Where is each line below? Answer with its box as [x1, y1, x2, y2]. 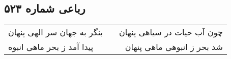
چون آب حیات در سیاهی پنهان [119, 26, 223, 38]
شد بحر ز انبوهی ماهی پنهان [125, 41, 223, 53]
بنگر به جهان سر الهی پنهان [8, 26, 103, 38]
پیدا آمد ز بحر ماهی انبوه [8, 41, 94, 53]
